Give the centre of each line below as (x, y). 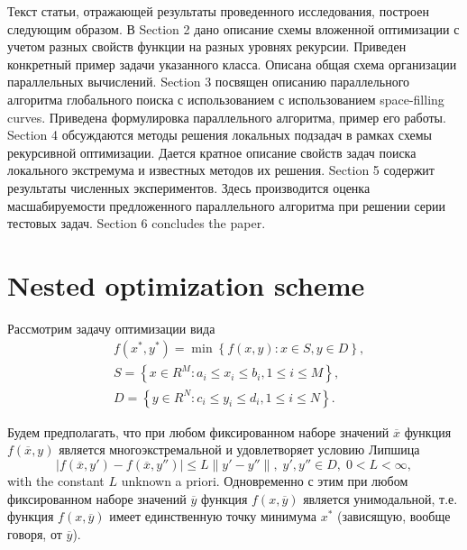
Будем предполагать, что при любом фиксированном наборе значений (198, 431)
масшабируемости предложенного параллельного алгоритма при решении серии (227, 205)
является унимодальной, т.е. (380, 498)
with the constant (56, 481)
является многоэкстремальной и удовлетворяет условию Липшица (239, 449)
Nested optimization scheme (186, 284)
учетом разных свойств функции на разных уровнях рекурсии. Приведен (207, 46)
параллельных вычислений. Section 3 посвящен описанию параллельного (209, 82)
